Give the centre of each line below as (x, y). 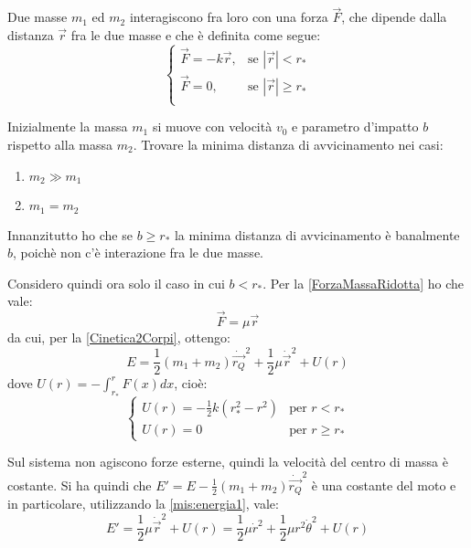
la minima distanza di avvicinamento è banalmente (317, 234)
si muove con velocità (212, 126)
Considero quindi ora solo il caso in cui (116, 283)
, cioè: (191, 383)
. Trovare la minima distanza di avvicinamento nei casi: (288, 145)
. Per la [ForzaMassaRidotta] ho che (364, 283)
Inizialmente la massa (68, 126)
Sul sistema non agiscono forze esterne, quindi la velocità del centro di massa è (228, 462)
